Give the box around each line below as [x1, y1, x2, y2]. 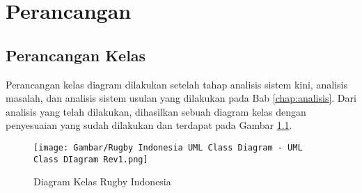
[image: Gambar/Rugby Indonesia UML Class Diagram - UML [33, 142, 303, 153]
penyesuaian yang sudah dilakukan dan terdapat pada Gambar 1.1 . [6, 118, 292, 132]
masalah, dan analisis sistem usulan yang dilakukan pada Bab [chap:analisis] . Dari [6, 91, 356, 105]
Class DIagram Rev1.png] [33, 154, 148, 164]
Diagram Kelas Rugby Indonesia [33, 174, 171, 189]
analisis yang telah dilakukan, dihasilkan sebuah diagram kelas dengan [6, 104, 306, 118]
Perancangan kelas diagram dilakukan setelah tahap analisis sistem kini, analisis [6, 77, 347, 91]
